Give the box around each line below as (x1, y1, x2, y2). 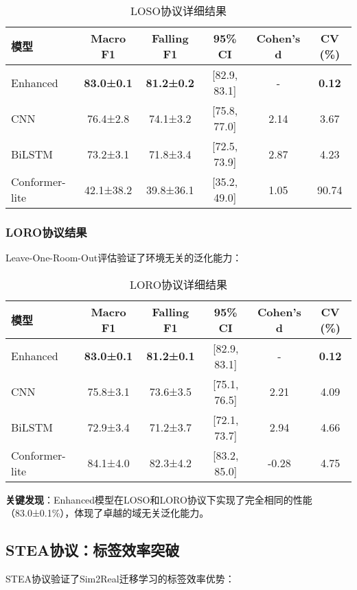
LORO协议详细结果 (129, 276, 228, 292)
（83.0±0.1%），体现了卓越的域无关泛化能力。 (5, 506, 209, 520)
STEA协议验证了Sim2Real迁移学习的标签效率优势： (5, 571, 235, 586)
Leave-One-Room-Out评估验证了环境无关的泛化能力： (5, 250, 242, 265)
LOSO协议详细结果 (130, 3, 227, 19)
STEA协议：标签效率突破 (5, 539, 180, 560)
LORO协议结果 (5, 223, 87, 240)
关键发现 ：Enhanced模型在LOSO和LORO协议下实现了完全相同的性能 (5, 492, 312, 506)
